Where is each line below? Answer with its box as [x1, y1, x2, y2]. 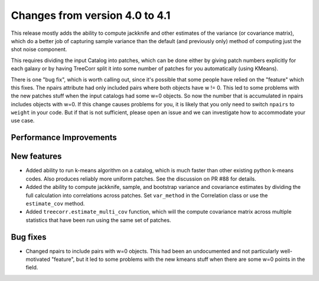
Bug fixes [11, 232, 47, 242]
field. [25, 264, 38, 271]
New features [11, 151, 62, 162]
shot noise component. [11, 46, 67, 53]
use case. [11, 117, 35, 124]
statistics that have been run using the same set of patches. [25, 216, 171, 224]
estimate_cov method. [25, 200, 85, 207]
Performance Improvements [11, 133, 118, 143]
